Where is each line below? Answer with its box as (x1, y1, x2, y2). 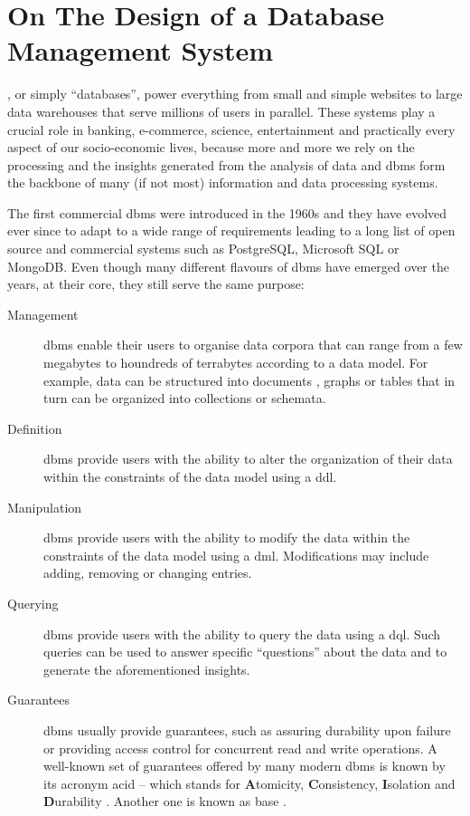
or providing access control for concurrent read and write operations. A (43, 738, 437, 757)
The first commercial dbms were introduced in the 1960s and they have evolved (7, 203, 447, 222)
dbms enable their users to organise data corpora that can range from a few (43, 335, 463, 354)
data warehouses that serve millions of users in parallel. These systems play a (7, 101, 436, 120)
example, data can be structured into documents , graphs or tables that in (43, 370, 456, 389)
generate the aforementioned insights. (43, 659, 250, 678)
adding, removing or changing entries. (43, 563, 252, 582)
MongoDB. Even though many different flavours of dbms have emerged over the (7, 256, 449, 275)
